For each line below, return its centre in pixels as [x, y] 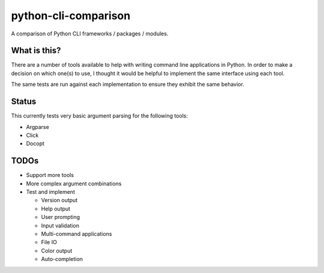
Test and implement [50, 192]
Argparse [37, 127]
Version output [59, 200]
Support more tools [50, 175]
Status [24, 102]
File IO [49, 242]
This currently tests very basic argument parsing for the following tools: [100, 116]
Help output [56, 208]
